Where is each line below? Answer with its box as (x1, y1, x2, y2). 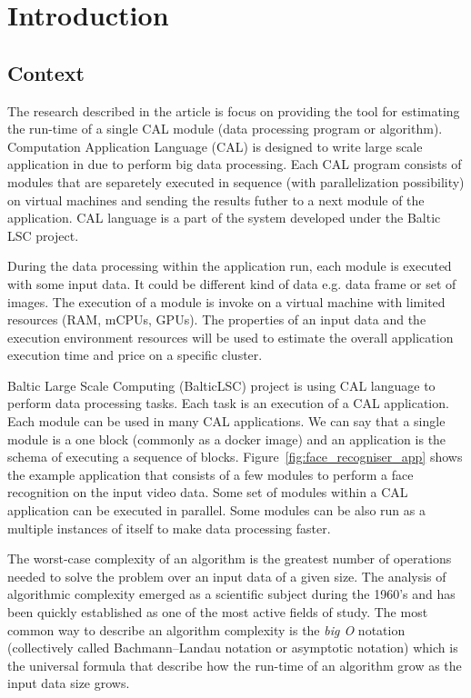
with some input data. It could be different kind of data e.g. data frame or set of (7, 274, 456, 293)
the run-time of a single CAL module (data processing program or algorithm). (7, 119, 443, 138)
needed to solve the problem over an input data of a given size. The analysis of (7, 566, 446, 585)
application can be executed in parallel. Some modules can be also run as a (7, 501, 426, 520)
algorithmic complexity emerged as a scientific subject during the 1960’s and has (7, 584, 456, 603)
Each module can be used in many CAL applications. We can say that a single (7, 412, 446, 431)
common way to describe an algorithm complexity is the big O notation (7, 620, 406, 639)
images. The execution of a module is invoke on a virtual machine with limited (7, 292, 446, 311)
